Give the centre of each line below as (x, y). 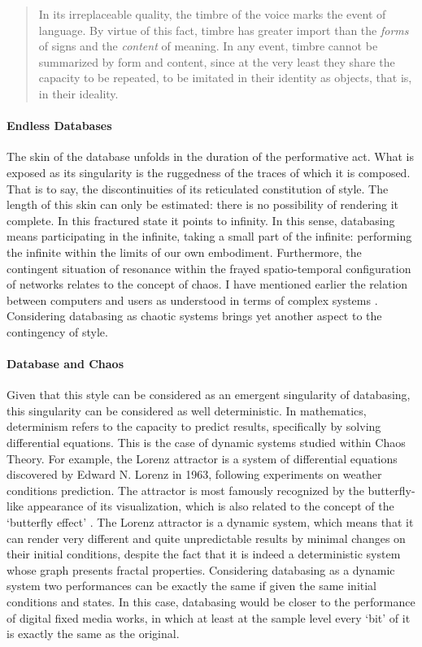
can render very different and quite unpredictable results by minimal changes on (206, 538)
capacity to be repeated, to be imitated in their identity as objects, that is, (225, 78)
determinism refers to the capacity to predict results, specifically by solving (194, 426)
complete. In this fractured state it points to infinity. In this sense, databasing (201, 220)
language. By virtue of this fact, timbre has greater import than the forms (224, 30)
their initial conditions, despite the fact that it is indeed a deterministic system (204, 554)
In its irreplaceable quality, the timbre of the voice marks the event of (212, 14)
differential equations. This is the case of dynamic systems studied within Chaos (206, 443)
